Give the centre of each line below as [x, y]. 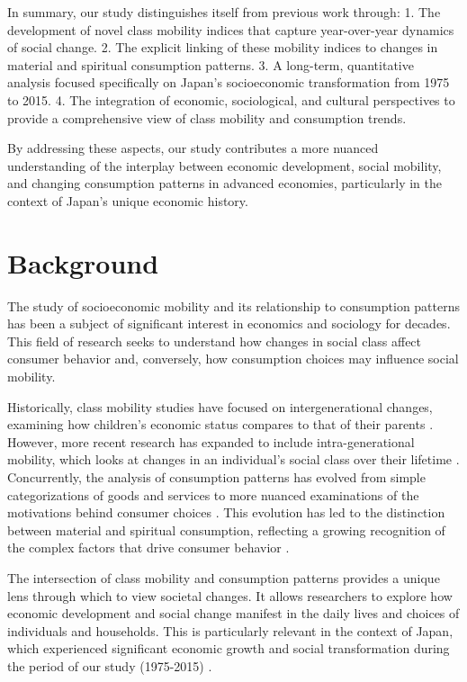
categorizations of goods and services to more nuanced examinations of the [213, 494]
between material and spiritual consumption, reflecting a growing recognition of [226, 529]
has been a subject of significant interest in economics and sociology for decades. [229, 323]
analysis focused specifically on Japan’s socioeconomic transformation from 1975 [229, 82]
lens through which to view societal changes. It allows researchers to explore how [230, 595]
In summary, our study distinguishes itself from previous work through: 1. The [224, 12]
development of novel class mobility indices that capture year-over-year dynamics [231, 29]
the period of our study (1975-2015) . [110, 665]
